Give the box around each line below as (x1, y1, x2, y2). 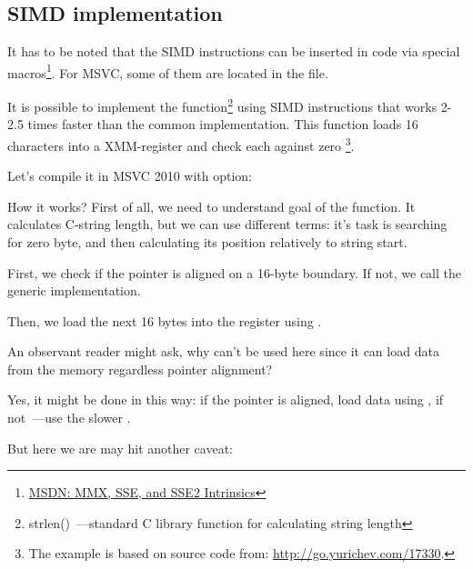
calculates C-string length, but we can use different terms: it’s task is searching (7, 215, 448, 234)
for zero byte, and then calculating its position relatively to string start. (7, 232, 408, 251)
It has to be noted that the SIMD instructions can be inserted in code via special (7, 42, 460, 61)
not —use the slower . (7, 408, 131, 427)
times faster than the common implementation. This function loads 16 (27, 115, 418, 134)
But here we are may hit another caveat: (7, 438, 233, 457)
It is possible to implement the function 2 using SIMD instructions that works (7, 95, 438, 115)
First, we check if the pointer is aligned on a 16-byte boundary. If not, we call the (7, 263, 462, 282)
